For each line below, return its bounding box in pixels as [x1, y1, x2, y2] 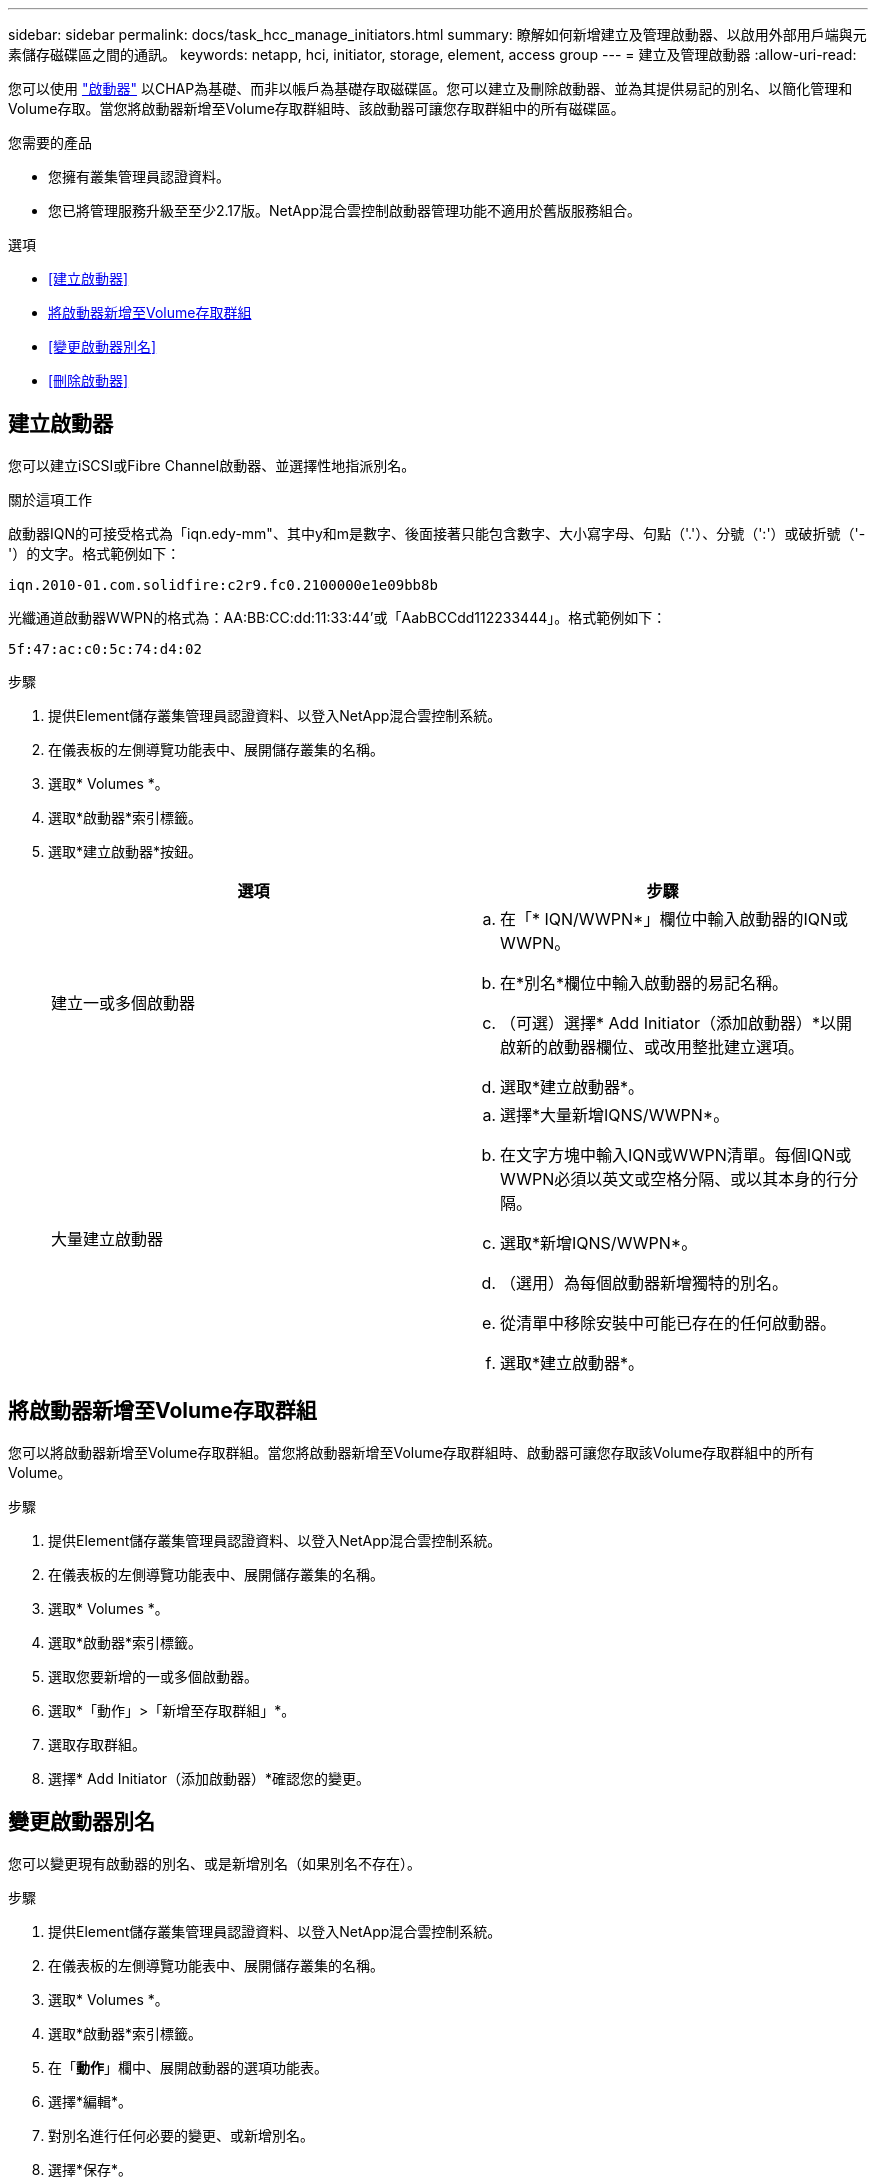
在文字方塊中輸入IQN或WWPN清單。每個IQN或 [500, 1144, 852, 1165]
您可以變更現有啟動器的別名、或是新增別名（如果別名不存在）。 [8, 1854, 421, 1872]
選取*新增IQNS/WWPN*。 [500, 1232, 698, 1253]
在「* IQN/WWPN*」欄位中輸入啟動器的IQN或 [500, 908, 848, 929]
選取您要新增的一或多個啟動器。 [48, 1667, 258, 1685]
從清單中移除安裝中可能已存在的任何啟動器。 [500, 1312, 837, 1333]
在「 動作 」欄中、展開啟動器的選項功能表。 [48, 2058, 328, 2076]
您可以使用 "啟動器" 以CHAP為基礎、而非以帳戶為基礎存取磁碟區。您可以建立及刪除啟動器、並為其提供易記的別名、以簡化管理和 [8, 80, 853, 97]
